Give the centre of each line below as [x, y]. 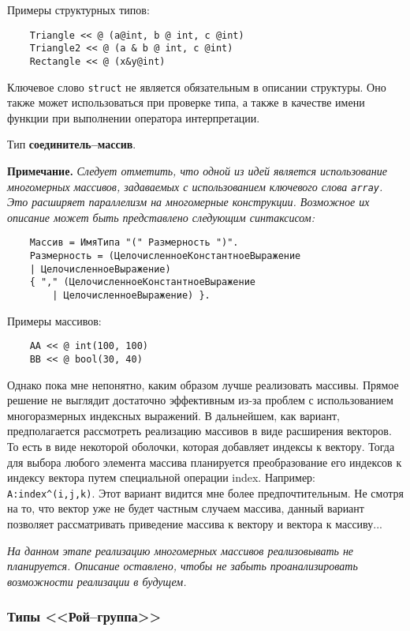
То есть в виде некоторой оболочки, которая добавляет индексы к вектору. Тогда [201, 446]
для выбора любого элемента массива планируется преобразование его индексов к [205, 462]
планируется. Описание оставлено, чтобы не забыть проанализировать [183, 566]
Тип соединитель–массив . [72, 144]
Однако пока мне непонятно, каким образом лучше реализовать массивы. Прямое [203, 384]
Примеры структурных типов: [78, 9]
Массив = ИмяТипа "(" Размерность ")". [134, 243]
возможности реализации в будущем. [97, 581]
